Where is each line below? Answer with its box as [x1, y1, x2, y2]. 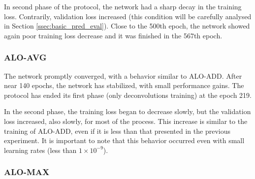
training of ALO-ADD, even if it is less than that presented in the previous [4, 125, 230, 136]
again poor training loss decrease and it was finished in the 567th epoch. [4, 30, 223, 40]
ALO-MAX [4, 166, 50, 178]
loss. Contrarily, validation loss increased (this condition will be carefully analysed [4, 11, 252, 21]
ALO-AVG [4, 51, 47, 63]
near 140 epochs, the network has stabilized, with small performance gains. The [4, 80, 244, 90]
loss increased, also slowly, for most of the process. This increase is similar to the [4, 116, 248, 126]
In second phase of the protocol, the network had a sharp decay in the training [4, 1, 242, 11]
